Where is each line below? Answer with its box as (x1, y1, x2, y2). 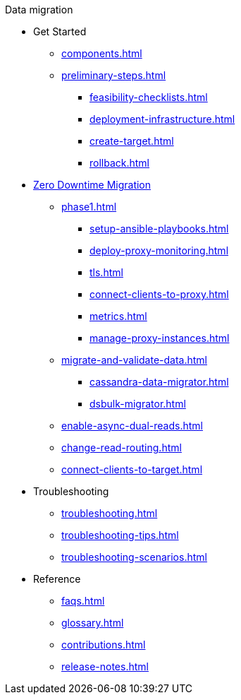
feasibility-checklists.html (89, 91, 208, 103)
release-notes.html (61, 660, 149, 672)
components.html (61, 47, 142, 59)
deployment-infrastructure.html (89, 113, 235, 125)
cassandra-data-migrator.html (89, 376, 229, 388)
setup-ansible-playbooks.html (89, 223, 229, 235)
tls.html (89, 266, 123, 278)
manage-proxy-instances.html (89, 332, 230, 344)
